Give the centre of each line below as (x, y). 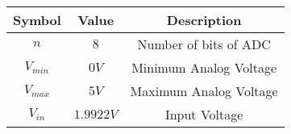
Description (204, 20)
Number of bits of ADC (204, 44)
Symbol (37, 20)
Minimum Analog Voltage (204, 67)
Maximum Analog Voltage (204, 91)
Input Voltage (204, 114)
